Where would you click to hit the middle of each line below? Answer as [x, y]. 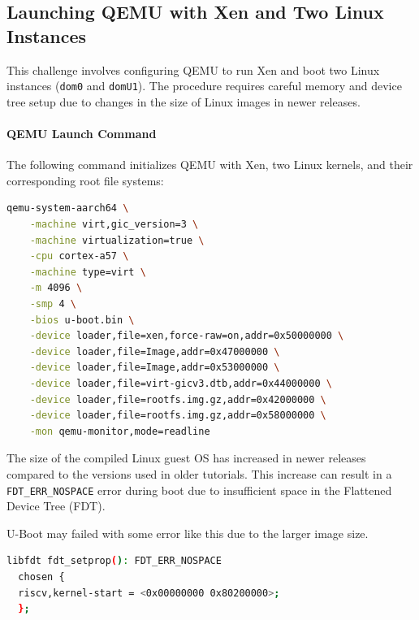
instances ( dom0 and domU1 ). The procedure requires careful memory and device [204, 86]
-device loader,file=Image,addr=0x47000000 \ [155, 351]
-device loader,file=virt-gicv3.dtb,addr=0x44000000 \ [181, 383]
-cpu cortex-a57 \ [79, 256]
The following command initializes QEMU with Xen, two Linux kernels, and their [210, 165]
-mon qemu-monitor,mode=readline [120, 431]
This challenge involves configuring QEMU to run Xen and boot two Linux [193, 69]
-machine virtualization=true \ [117, 240]
